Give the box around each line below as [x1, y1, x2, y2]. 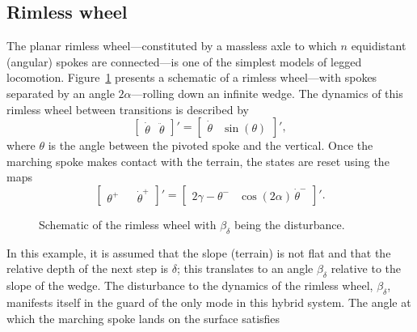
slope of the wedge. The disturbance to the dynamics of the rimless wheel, [6, 277, 373, 294]
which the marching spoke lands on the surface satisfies [6, 309, 280, 326]
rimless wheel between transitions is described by [6, 100, 249, 117]
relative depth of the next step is [6, 260, 169, 277]
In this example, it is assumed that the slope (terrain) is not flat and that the [6, 244, 391, 261]
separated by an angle [6, 84, 115, 101]
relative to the [331, 260, 402, 277]
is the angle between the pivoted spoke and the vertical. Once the [48, 137, 373, 154]
